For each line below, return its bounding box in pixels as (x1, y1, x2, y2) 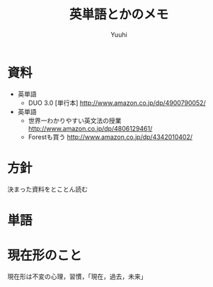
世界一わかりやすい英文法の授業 (28, 116, 122, 125)
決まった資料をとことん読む (7, 185, 88, 193)
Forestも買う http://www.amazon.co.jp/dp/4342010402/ (28, 133, 193, 141)
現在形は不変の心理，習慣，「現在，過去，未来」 (7, 272, 147, 281)
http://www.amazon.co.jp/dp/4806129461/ (28, 124, 153, 133)
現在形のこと (7, 247, 83, 263)
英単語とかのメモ (69, 6, 168, 23)
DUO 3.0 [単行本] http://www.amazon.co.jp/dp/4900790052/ (28, 99, 207, 107)
